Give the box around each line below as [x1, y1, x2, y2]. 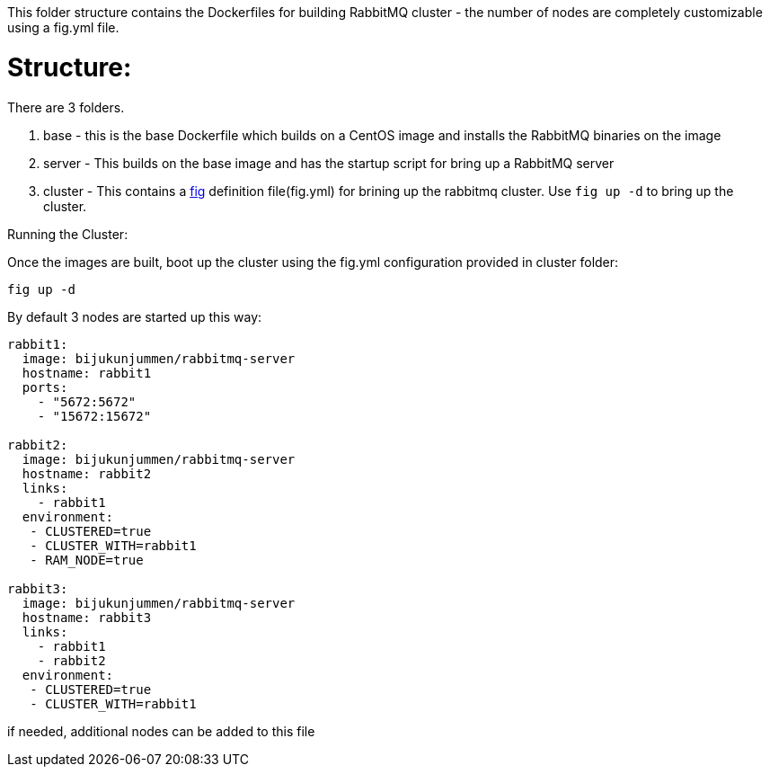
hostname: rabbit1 [22, 365, 152, 380]
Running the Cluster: [7, 226, 128, 242]
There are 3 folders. [7, 99, 125, 115]
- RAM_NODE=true [30, 552, 144, 567]
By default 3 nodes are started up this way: [7, 308, 262, 325]
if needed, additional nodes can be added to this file [7, 723, 315, 739]
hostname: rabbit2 [22, 466, 152, 481]
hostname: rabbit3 [22, 609, 152, 625]
